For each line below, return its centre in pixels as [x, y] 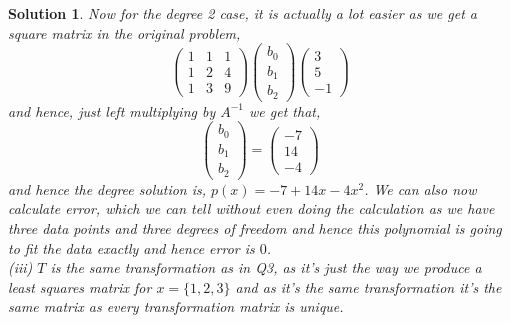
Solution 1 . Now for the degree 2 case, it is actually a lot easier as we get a [242, 13]
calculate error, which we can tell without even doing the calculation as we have [251, 208]
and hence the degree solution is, [107, 188]
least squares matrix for [80, 286]
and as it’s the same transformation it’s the [368, 286]
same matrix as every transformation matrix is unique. [176, 306]
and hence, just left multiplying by [112, 110]
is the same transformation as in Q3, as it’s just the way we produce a [266, 267]
